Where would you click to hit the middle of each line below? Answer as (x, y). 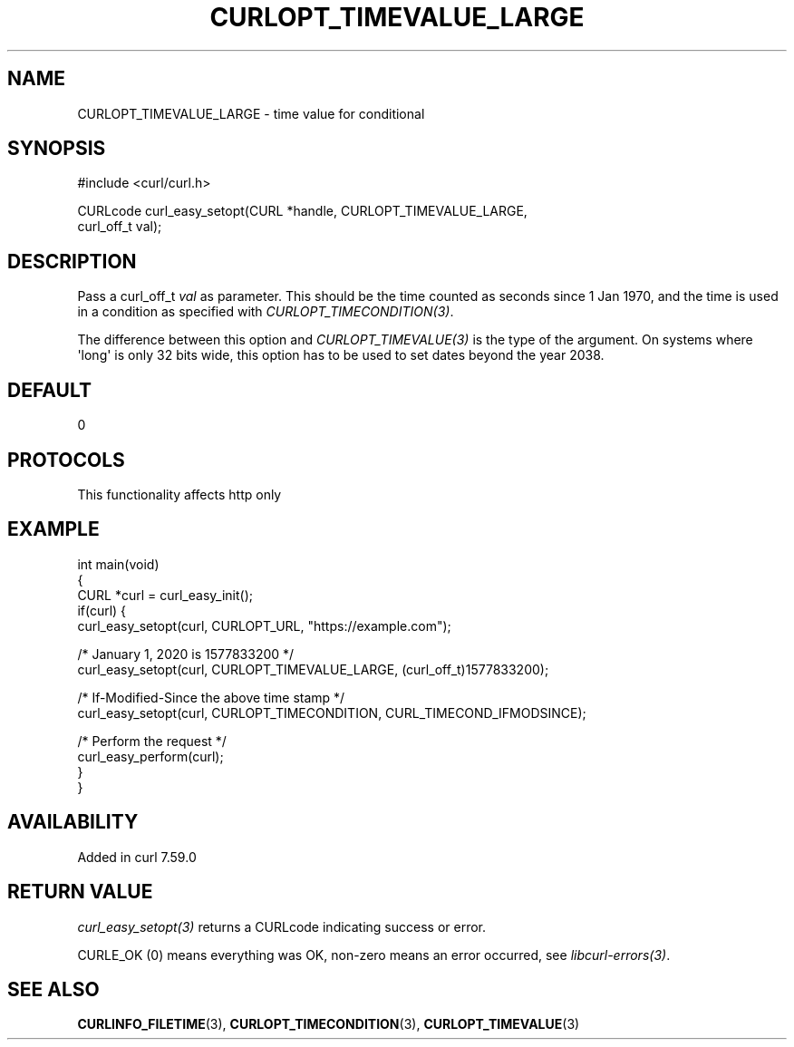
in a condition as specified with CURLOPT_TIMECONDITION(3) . (266, 312)
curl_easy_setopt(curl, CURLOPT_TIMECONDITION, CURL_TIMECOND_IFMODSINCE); (332, 713)
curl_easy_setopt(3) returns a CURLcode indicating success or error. (282, 926)
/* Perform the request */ (152, 741)
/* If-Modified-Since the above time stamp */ (211, 697)
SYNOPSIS (57, 149)
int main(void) (118, 564)
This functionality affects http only (179, 494)
